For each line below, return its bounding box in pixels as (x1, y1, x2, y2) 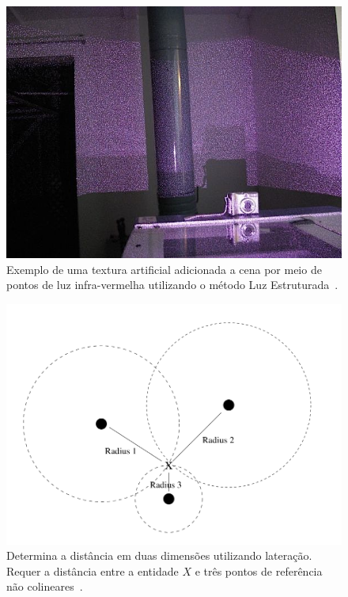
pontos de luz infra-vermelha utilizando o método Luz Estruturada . (6, 276, 339, 293)
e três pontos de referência (195, 562, 323, 579)
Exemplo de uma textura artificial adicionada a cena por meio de (6, 260, 322, 277)
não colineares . (6, 578, 83, 595)
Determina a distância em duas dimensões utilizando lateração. (6, 547, 312, 564)
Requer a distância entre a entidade (6, 562, 179, 579)
